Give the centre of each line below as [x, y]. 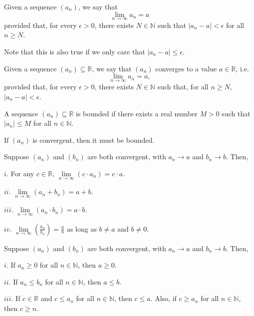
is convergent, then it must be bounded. [94, 140]
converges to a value [186, 68]
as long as [82, 228]
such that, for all [183, 87]
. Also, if [163, 298]
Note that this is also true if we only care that [75, 51]
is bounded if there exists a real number [136, 113]
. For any [20, 173]
